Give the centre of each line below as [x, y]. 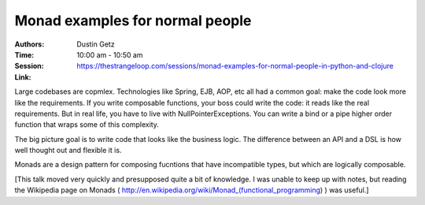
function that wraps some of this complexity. [87, 125]
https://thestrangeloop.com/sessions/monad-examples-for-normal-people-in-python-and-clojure [235, 66]
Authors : [30, 44]
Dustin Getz [96, 44]
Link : [23, 77]
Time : [24, 54]
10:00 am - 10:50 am [110, 54]
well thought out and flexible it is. [68, 151]
